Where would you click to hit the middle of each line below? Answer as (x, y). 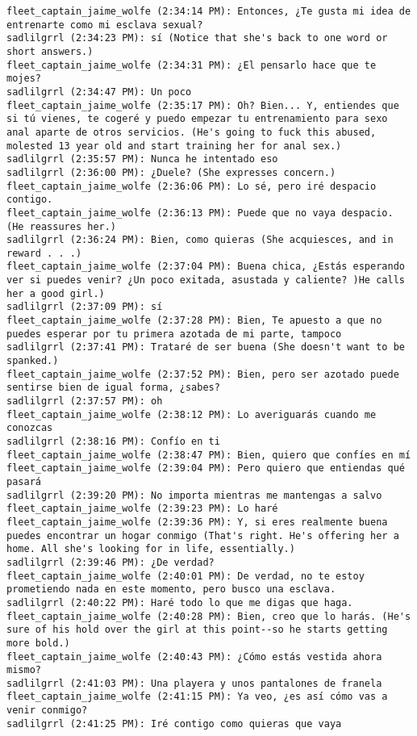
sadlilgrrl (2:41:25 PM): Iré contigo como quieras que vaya (174, 723)
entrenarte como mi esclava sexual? (105, 25)
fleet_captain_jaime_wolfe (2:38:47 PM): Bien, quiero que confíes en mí (209, 455)
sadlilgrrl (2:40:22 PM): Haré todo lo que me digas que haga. (180, 602)
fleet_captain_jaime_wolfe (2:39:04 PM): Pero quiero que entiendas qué (206, 468)
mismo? (24, 670)
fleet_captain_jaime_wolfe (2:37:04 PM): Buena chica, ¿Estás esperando (206, 267)
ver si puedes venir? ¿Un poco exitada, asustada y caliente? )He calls (206, 280)
